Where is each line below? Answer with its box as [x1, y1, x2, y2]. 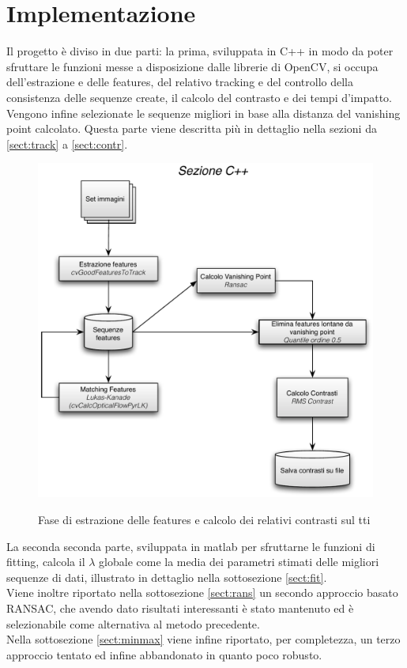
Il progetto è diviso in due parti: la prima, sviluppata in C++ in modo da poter [6, 43, 394, 59]
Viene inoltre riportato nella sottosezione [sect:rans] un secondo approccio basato [6, 584, 398, 601]
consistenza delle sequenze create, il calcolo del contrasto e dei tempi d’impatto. [6, 89, 392, 105]
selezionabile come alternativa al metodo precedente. [6, 615, 260, 632]
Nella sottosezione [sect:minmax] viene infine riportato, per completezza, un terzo [6, 631, 401, 647]
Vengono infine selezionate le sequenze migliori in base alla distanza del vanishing [6, 104, 401, 121]
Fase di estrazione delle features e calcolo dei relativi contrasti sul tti [38, 511, 371, 528]
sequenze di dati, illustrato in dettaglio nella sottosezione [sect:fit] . [6, 568, 327, 585]
